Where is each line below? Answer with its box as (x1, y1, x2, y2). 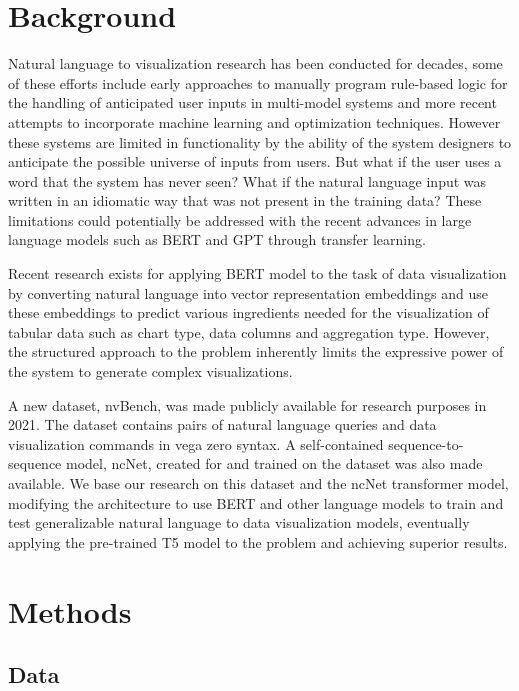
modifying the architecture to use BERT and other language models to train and (8, 492, 504, 513)
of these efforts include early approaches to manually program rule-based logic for (8, 72, 508, 93)
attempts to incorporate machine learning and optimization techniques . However (8, 111, 501, 132)
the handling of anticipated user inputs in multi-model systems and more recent (8, 92, 497, 113)
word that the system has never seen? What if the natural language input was (8, 170, 487, 191)
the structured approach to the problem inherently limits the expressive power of (8, 341, 504, 362)
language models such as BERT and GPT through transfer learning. (8, 229, 426, 250)
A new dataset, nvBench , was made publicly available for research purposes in (8, 394, 487, 415)
